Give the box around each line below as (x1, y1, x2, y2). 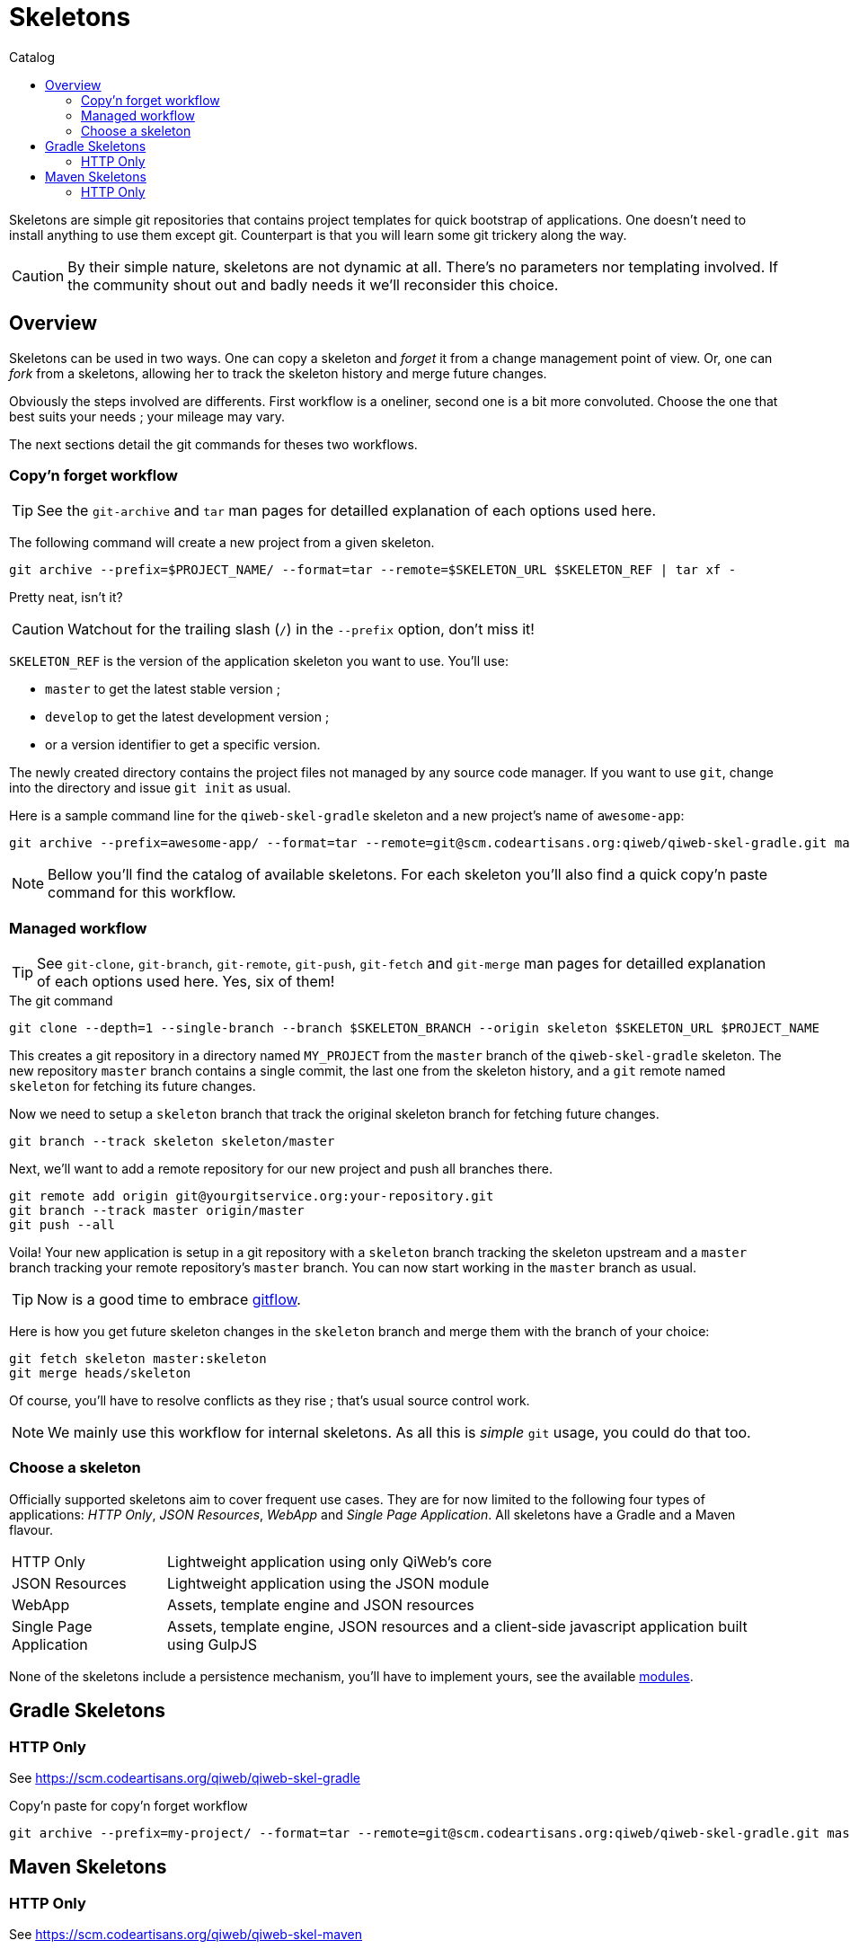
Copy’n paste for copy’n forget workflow (9, 1798, 248, 1814)
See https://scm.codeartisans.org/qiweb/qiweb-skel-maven (9, 1927, 363, 1943)
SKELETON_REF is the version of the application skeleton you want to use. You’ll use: (9, 653, 509, 669)
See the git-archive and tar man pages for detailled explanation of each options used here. (37, 501, 657, 520)
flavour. (9, 1521, 53, 1537)
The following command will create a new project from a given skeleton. (9, 535, 435, 551)
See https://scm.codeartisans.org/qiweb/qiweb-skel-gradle (9, 1770, 360, 1786)
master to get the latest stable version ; (45, 681, 280, 697)
